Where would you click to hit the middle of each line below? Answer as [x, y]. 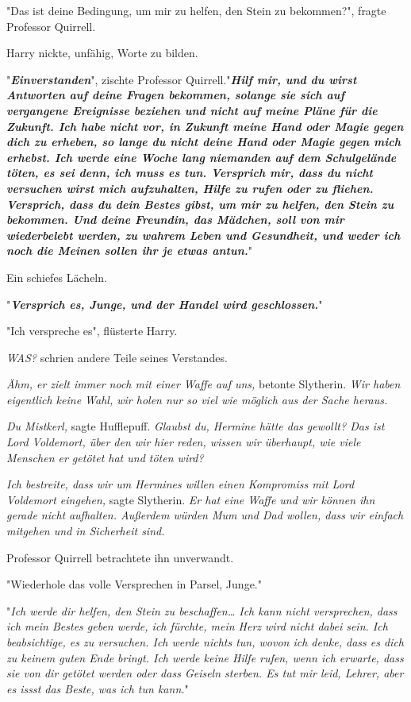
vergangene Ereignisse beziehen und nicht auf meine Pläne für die [192, 110]
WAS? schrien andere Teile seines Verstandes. [117, 357]
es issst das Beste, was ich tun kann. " [98, 688]
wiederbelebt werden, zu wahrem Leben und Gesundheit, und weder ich [204, 235]
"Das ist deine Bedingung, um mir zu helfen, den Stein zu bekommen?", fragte [196, 10]
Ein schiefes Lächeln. [57, 277]
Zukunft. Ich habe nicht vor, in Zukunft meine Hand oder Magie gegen [205, 126]
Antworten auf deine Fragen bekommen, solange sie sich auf [176, 95]
